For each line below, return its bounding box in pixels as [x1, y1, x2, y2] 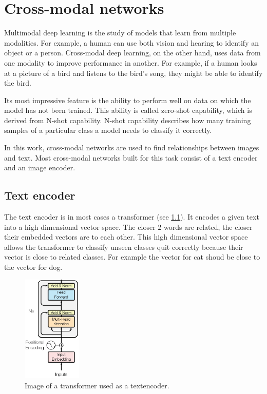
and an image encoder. [4, 162, 75, 173]
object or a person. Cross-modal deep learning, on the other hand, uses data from [4, 47, 261, 58]
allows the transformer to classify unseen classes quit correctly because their [4, 241, 243, 252]
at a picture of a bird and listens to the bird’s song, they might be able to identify [4, 67, 263, 78]
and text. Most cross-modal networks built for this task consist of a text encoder [4, 152, 258, 163]
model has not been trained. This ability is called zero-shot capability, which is [4, 105, 252, 115]
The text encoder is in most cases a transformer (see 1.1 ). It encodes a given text [4, 211, 259, 222]
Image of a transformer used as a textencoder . [25, 380, 169, 391]
